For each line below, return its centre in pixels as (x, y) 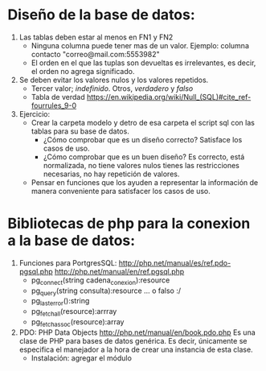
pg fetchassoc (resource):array (78, 323)
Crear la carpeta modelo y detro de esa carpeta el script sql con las (143, 122)
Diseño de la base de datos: (102, 15)
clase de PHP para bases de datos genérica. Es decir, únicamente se (133, 340)
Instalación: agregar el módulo (81, 358)
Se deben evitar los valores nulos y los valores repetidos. (114, 80)
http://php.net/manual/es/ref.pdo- (175, 262)
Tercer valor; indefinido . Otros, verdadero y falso (112, 88)
